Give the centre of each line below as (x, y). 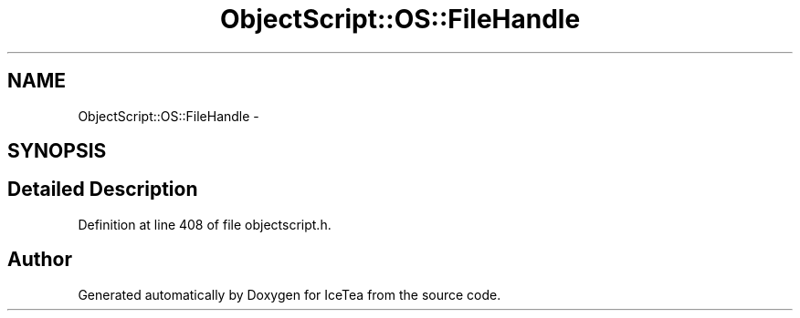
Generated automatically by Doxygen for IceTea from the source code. (289, 294)
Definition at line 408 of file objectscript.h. (205, 224)
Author (40, 260)
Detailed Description (103, 190)
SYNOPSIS (57, 151)
